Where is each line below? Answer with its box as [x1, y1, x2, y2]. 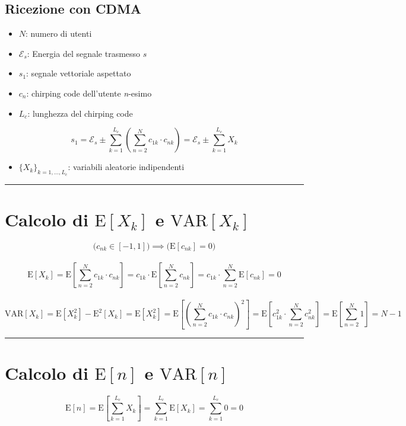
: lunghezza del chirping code [27, 107, 133, 119]
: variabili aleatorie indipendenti [68, 161, 185, 173]
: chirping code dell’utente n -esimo [26, 87, 152, 99]
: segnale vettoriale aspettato [26, 67, 131, 79]
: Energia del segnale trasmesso [27, 47, 141, 59]
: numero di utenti [26, 27, 92, 40]
